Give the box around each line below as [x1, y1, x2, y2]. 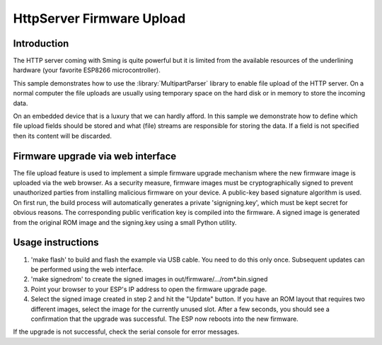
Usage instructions [13, 237, 99, 249]
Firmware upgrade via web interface [13, 150, 177, 162]
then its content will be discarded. [13, 131, 112, 140]
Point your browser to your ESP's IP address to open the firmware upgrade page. [30, 285, 267, 293]
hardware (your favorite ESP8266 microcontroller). [13, 66, 161, 74]
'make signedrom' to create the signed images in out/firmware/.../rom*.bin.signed [30, 275, 268, 283]
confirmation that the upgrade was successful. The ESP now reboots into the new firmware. [30, 315, 299, 323]
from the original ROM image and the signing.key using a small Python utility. [13, 218, 237, 226]
